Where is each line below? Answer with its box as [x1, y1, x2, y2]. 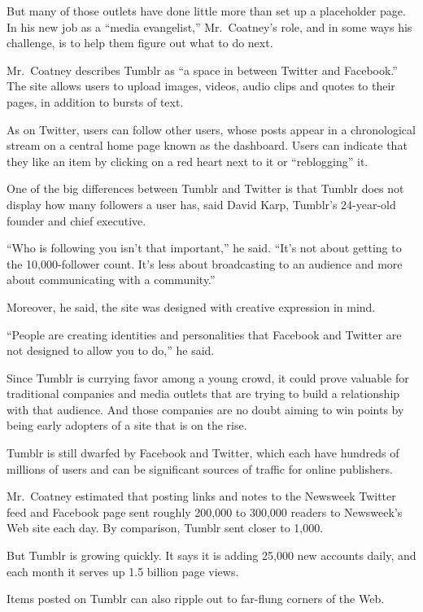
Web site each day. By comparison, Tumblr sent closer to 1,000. [7, 519, 324, 536]
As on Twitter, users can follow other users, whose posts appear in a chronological [7, 120, 416, 138]
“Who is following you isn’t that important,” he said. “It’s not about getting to [7, 239, 402, 256]
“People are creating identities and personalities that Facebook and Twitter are [7, 326, 402, 343]
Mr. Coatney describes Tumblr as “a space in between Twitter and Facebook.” [7, 61, 398, 78]
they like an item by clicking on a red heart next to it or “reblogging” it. [7, 152, 368, 169]
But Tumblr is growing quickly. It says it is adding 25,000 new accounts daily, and [7, 547, 416, 564]
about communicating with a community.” [7, 271, 216, 288]
